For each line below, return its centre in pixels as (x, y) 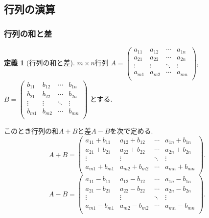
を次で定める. (131, 131)
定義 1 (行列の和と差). (39, 63)
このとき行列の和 (31, 131)
